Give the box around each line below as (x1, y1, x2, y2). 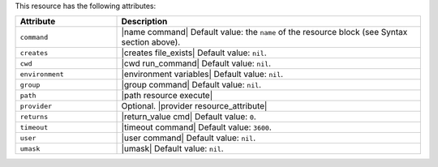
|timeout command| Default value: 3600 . (121, 122, 272, 133)
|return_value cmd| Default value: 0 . (121, 111, 257, 122)
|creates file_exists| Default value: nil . (121, 47, 267, 58)
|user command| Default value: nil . (121, 132, 255, 143)
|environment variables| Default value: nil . (121, 69, 284, 80)
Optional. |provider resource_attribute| (121, 101, 268, 112)
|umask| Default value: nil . (121, 143, 224, 154)
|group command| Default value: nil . (121, 79, 262, 91)
